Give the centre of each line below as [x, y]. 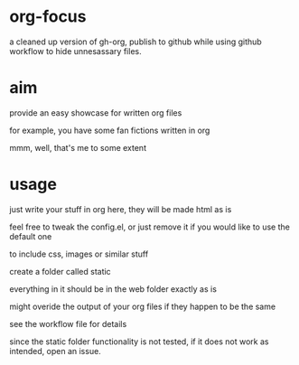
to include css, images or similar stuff [79, 254]
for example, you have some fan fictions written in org [110, 130]
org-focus [48, 17]
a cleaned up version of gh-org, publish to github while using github [135, 42]
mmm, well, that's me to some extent [78, 147]
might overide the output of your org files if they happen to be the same [143, 306]
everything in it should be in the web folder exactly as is [113, 289]
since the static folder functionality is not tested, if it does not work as [139, 342]
